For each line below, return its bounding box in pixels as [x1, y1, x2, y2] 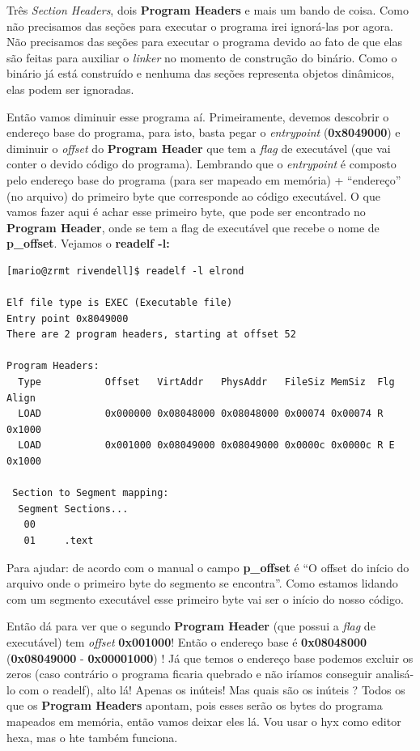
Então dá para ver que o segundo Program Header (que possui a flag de [6, 617, 375, 634]
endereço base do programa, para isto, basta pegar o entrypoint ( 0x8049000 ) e [6, 124, 401, 141]
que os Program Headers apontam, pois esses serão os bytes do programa [6, 697, 383, 714]
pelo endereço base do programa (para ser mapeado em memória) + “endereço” [6, 171, 401, 188]
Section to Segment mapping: [12, 487, 169, 499]
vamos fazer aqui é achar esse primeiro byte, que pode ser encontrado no [6, 203, 366, 220]
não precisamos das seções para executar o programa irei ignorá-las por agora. [6, 17, 393, 34]
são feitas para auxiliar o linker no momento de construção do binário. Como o [6, 49, 397, 66]
